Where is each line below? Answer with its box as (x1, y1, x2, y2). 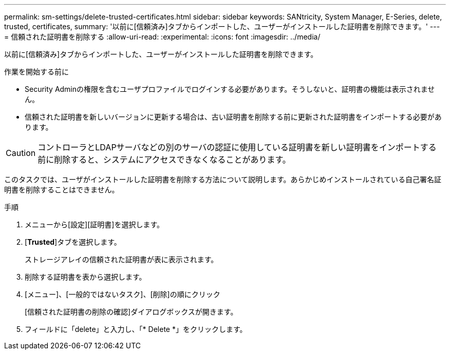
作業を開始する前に (4, 67, 69, 76)
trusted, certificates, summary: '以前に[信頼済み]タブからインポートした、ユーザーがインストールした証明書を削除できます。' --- (4, 22, 440, 31)
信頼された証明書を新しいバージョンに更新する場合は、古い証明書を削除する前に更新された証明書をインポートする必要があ (25, 112, 442, 121)
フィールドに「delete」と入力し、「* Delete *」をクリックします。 (25, 325, 247, 333)
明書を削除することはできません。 (4, 185, 119, 194)
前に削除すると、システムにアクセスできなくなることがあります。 (38, 154, 291, 165)
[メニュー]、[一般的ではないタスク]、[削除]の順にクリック (25, 290, 220, 299)
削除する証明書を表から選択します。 (25, 272, 146, 281)
